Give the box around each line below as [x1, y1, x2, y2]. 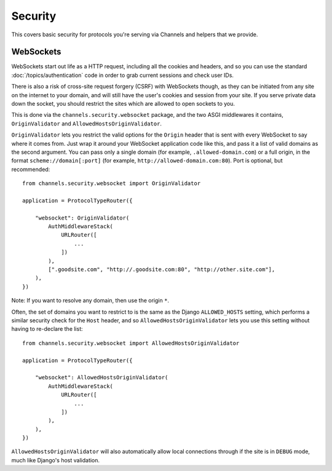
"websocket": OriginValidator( [34, 214, 130, 221]
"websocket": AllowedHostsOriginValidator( [34, 374, 168, 381]
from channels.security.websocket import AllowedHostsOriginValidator [22, 339, 240, 347]
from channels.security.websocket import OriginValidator [22, 180, 201, 187]
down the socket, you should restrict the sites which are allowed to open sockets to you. [11, 100, 235, 108]
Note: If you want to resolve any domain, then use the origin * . [11, 297, 169, 304]
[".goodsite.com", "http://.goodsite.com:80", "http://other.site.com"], [48, 266, 275, 273]
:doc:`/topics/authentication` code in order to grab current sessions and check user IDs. [11, 71, 234, 79]
